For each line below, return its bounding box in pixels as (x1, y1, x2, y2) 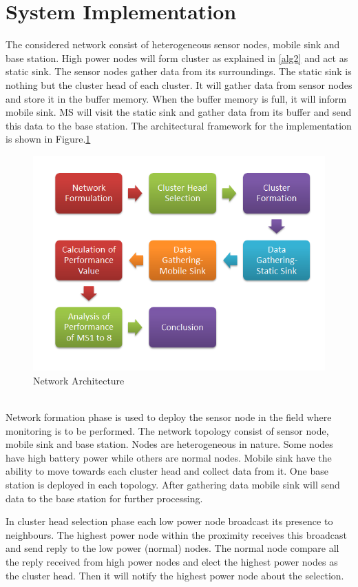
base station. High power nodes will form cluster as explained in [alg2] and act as (6, 50, 348, 65)
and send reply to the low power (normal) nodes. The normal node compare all (6, 541, 339, 555)
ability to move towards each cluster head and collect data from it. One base (6, 464, 328, 478)
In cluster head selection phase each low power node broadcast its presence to (6, 514, 333, 528)
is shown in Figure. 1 (6, 132, 91, 146)
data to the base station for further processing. (6, 491, 203, 505)
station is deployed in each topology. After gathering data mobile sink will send (6, 477, 340, 491)
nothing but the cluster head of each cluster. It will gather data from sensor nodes (6, 77, 352, 92)
